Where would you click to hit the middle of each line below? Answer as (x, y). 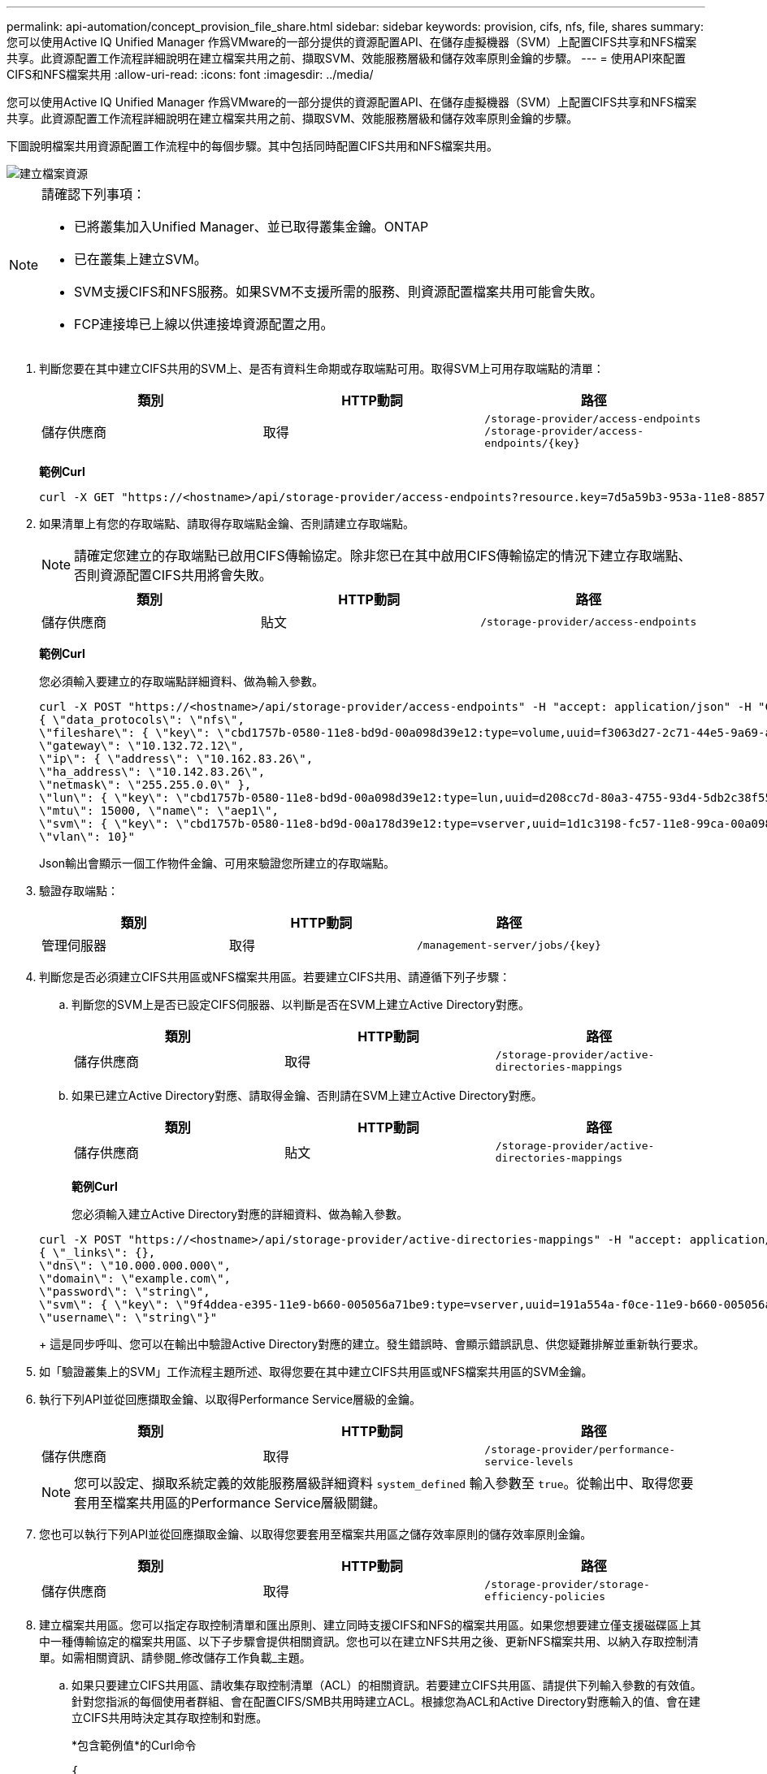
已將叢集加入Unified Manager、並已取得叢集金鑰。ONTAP (251, 227)
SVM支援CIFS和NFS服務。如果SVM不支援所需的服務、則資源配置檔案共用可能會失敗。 (339, 292)
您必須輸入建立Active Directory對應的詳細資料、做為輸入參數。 (240, 1214)
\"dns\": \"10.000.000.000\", (135, 1266)
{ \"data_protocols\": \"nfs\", (142, 720)
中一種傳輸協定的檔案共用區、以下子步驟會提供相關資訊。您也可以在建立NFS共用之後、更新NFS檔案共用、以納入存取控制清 (369, 1641)
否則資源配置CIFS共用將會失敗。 (173, 575)
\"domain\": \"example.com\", (135, 1279)
